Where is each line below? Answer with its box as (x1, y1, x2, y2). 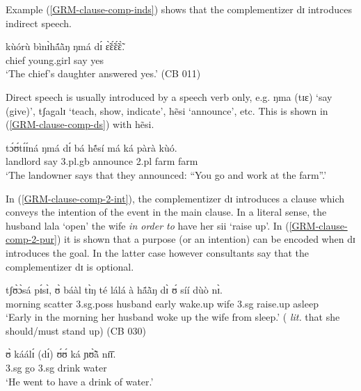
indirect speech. (6, 15, 72, 30)
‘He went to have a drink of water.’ (6, 374, 154, 388)
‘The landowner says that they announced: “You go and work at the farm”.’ (6, 167, 327, 182)
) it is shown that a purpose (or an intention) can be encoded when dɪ (56, 232, 355, 246)
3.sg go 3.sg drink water (6, 360, 107, 375)
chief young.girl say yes (6, 52, 104, 67)
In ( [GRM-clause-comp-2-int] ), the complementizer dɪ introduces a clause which (6, 191, 345, 205)
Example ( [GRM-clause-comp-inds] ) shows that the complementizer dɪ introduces (6, 2, 352, 16)
